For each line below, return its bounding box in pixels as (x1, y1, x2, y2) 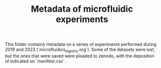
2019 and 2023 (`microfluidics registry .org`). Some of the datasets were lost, (5, 46, 155, 53)
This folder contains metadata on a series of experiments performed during (5, 42, 157, 47)
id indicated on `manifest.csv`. (5, 58, 66, 64)
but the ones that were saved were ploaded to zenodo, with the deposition (5, 53, 155, 59)
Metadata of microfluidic (31, 3, 133, 15)
